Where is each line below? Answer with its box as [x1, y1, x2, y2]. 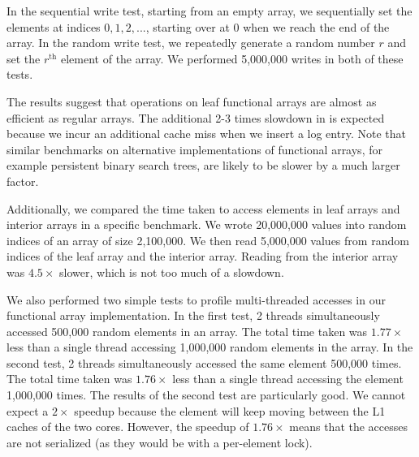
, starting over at [145, 18, 230, 35]
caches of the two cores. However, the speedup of [6, 418, 249, 435]
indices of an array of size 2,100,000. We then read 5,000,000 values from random [6, 231, 409, 248]
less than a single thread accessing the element [172, 370, 404, 387]
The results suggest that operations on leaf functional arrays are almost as [6, 93, 377, 110]
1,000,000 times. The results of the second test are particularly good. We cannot [6, 386, 406, 403]
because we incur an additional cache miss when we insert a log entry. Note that [6, 125, 406, 142]
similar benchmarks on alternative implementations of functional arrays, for [6, 140, 382, 157]
